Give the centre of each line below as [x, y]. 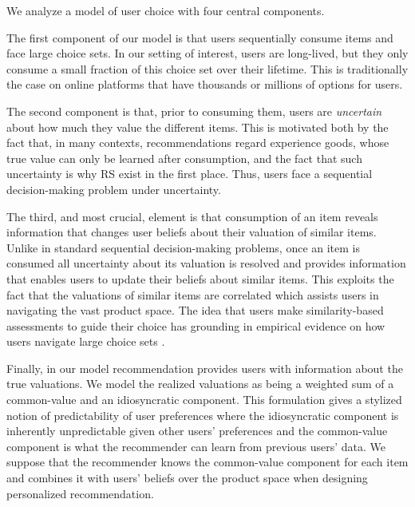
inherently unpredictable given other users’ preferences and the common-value [197, 431]
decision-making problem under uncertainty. [114, 189]
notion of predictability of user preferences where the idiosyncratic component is [203, 415]
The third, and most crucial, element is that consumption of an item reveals [192, 216]
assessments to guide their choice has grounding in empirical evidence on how [196, 325]
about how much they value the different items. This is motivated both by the [198, 127]
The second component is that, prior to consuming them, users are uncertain [194, 111]
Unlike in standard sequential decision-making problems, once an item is [184, 247]
